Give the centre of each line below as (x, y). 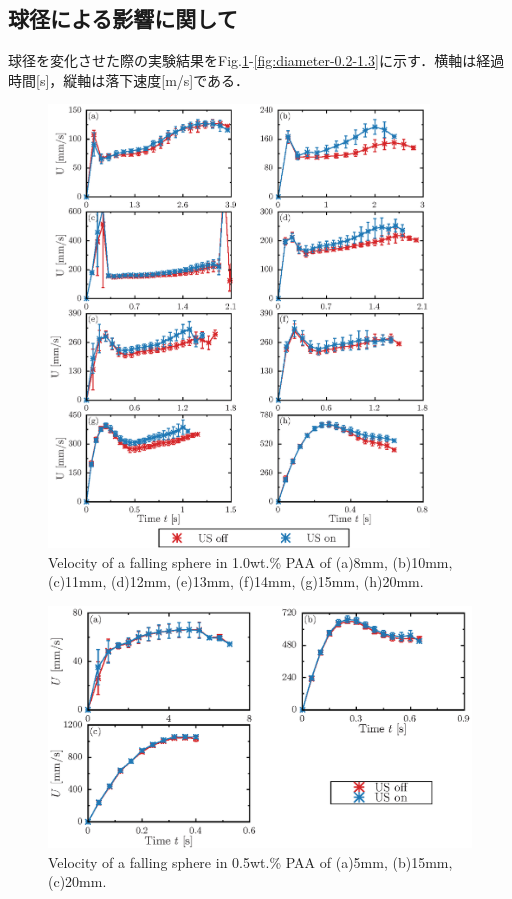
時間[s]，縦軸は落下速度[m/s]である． (129, 79)
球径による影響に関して (123, 18)
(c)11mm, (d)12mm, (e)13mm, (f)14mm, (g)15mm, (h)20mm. (236, 581)
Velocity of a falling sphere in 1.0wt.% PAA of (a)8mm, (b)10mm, (250, 561)
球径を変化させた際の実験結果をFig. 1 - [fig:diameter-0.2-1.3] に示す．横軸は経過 (256, 60)
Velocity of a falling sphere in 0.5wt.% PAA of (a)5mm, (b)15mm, (250, 861)
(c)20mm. (77, 881)
